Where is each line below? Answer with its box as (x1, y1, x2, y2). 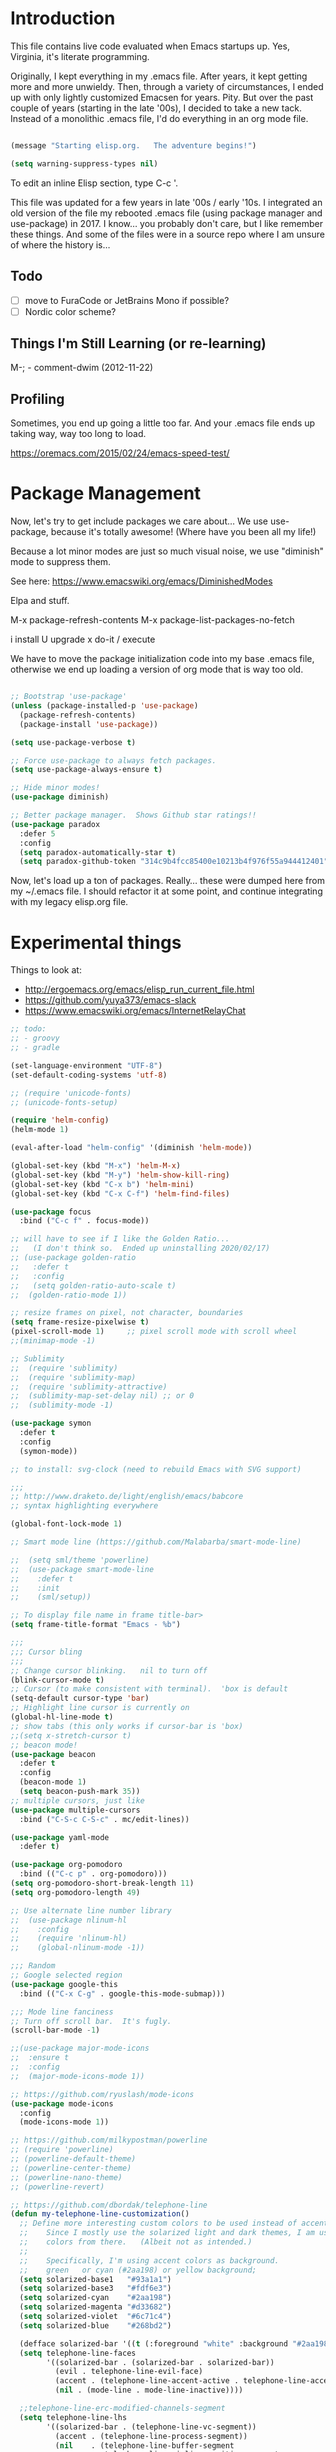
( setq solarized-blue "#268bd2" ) (19, 2320, 172, 2331)
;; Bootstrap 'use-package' (10, 692, 128, 702)
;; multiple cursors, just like (10, 1795, 145, 1806)
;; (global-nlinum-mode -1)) (10, 1943, 145, 1953)
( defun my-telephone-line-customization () (10, 2209, 190, 2219)
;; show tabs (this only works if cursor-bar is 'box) (10, 1721, 244, 1731)
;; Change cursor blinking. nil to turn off (10, 1665, 208, 1676)
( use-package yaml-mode (10, 1832, 110, 1842)
